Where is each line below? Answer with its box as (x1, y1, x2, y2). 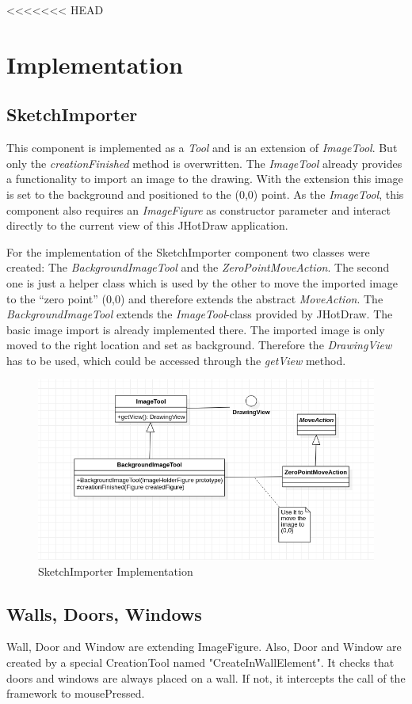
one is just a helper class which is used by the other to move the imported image (6, 274, 399, 291)
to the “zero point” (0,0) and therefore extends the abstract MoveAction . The (6, 290, 383, 306)
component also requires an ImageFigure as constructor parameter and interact (6, 201, 391, 218)
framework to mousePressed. (6, 685, 145, 702)
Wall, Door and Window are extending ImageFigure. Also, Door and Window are (6, 638, 402, 655)
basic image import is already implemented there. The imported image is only (6, 321, 385, 337)
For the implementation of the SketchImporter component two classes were (6, 243, 370, 260)
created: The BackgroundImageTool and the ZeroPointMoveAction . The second (6, 259, 390, 276)
